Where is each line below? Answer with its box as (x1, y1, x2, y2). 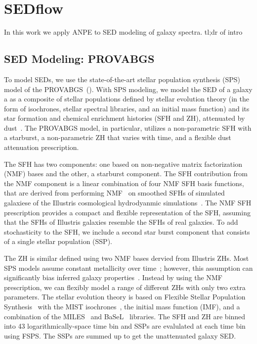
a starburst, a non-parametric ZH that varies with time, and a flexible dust (4, 132, 231, 143)
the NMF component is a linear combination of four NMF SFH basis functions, (4, 178, 244, 188)
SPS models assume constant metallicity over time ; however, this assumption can (4, 262, 253, 273)
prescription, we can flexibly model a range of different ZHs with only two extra (4, 282, 246, 292)
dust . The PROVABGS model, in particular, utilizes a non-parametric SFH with (4, 122, 252, 133)
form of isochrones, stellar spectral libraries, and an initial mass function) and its (4, 103, 250, 113)
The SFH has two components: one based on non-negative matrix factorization (4, 158, 242, 169)
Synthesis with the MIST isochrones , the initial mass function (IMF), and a (4, 301, 240, 311)
